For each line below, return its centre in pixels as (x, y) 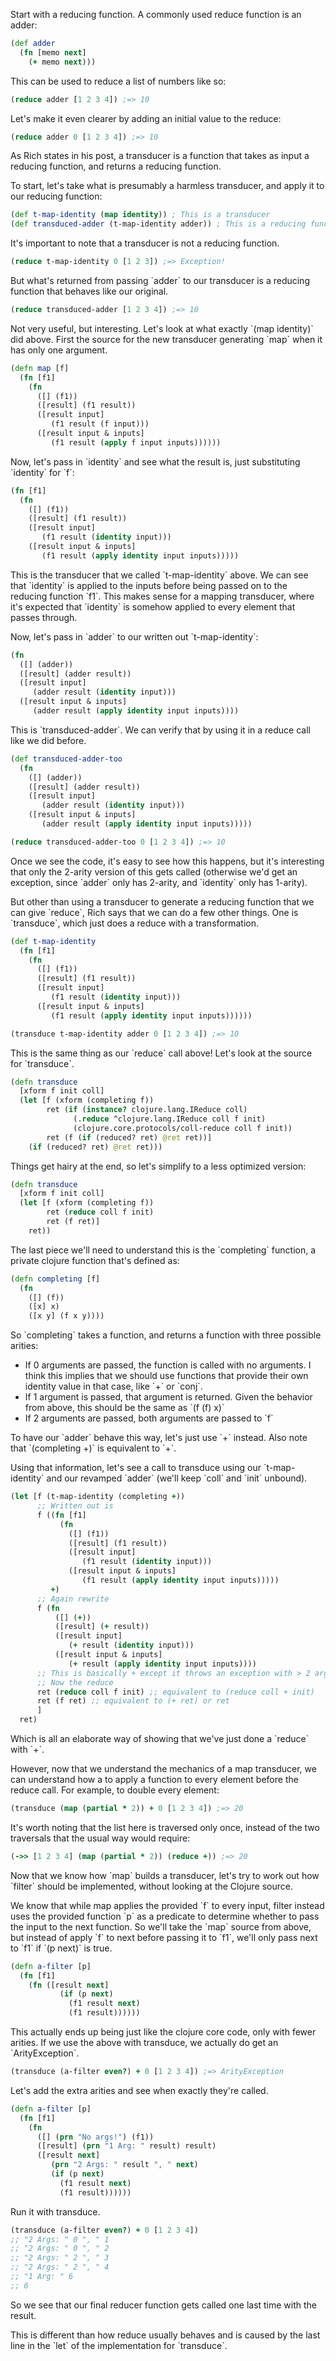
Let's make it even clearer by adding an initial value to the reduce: (146, 118)
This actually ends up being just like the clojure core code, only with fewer (163, 2032)
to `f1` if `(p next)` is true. (61, 1948)
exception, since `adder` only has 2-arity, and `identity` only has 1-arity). (159, 882)
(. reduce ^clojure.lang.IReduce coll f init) (170, 1119)
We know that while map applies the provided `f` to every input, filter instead (167, 1905)
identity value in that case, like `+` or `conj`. (113, 1386)
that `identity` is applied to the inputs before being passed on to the (149, 585)
